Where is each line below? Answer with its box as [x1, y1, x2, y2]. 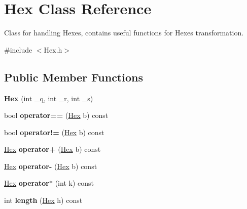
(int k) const [55, 178, 94, 188]
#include [4, 44, 32, 55]
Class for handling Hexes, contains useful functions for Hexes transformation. [4, 27, 244, 38]
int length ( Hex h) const [4, 195, 83, 205]
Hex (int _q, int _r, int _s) [4, 93, 93, 103]
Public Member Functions [4, 69, 143, 85]
